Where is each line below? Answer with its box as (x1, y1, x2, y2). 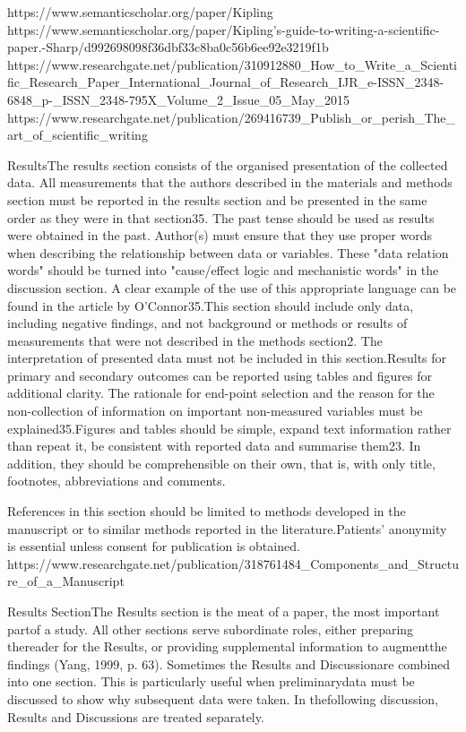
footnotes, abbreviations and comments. (7, 471, 226, 490)
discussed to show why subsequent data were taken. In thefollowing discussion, (7, 689, 438, 708)
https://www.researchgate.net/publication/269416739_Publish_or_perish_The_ (7, 108, 456, 126)
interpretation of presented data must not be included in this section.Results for (7, 349, 447, 367)
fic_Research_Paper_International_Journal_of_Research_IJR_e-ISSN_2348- (7, 73, 444, 91)
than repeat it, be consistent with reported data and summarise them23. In (7, 436, 421, 455)
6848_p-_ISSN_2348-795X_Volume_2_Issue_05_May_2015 (7, 90, 350, 108)
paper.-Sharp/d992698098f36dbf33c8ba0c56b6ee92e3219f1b (7, 38, 329, 56)
